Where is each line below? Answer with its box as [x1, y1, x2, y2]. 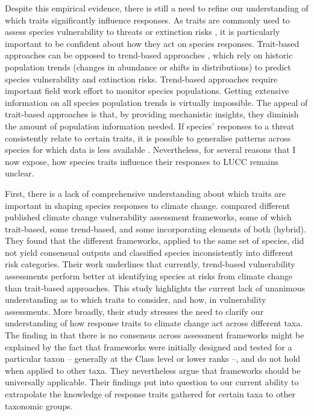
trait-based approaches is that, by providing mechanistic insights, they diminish [5, 108, 299, 120]
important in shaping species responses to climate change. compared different [5, 199, 290, 211]
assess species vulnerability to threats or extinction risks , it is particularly [5, 25, 280, 38]
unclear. [5, 167, 34, 179]
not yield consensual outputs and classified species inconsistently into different [5, 246, 294, 258]
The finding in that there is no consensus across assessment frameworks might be [5, 329, 304, 341]
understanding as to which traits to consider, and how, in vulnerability [5, 293, 266, 306]
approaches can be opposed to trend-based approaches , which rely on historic [5, 49, 293, 61]
